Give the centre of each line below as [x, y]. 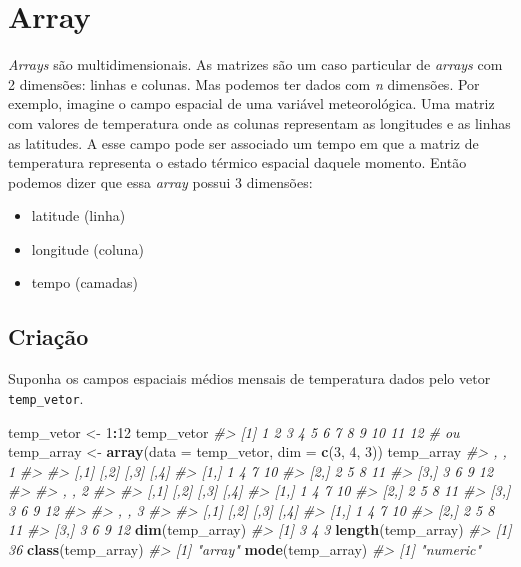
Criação [48, 336]
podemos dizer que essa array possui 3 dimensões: [160, 181]
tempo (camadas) [85, 282]
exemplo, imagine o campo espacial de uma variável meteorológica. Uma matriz [251, 103]
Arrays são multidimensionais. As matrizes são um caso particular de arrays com [255, 64]
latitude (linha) [78, 215]
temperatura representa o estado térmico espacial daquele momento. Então [237, 162]
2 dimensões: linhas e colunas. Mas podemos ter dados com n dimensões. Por [244, 83]
